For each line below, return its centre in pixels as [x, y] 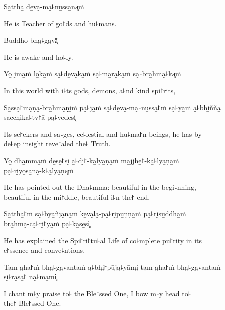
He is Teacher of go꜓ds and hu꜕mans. [60, 23]
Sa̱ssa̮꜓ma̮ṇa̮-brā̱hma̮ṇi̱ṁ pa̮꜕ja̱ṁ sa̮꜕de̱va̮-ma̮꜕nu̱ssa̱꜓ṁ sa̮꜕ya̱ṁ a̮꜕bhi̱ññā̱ [112, 107]
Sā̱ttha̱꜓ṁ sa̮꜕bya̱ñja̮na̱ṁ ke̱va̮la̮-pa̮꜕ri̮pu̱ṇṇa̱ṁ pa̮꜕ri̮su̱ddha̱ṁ [95, 214]
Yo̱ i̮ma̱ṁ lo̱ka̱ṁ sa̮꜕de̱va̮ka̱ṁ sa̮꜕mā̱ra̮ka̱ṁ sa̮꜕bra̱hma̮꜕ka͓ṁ [93, 73]
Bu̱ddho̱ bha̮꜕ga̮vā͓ [31, 40]
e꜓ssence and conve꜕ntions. [45, 250]
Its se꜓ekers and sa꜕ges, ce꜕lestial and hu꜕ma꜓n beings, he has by [103, 133]
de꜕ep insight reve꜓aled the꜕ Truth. [57, 143]
